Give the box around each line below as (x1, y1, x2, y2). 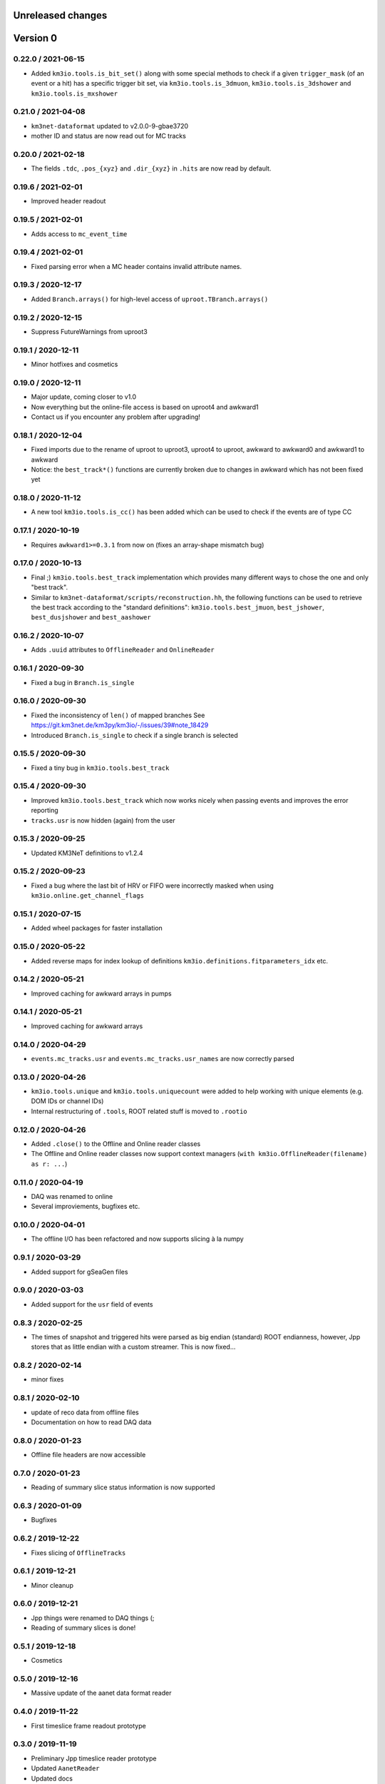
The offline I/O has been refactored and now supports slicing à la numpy (31, 1235, 244, 1243)
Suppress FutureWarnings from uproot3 (31, 327, 148, 335)
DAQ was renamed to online (31, 1192, 113, 1200)
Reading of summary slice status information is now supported (31, 1483, 215, 1491)
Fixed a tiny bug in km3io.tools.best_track (31, 764, 170, 772)
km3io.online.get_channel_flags (31, 892, 144, 900)
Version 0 (13, 32, 57, 44)
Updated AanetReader (31, 1764, 100, 1773)
